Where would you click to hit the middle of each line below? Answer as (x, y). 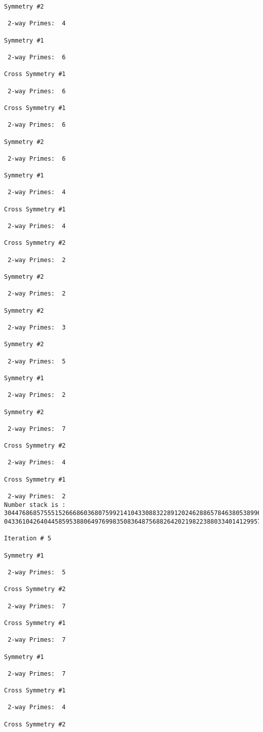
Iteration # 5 (28, 539)
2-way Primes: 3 (37, 327)
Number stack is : (35, 505)
